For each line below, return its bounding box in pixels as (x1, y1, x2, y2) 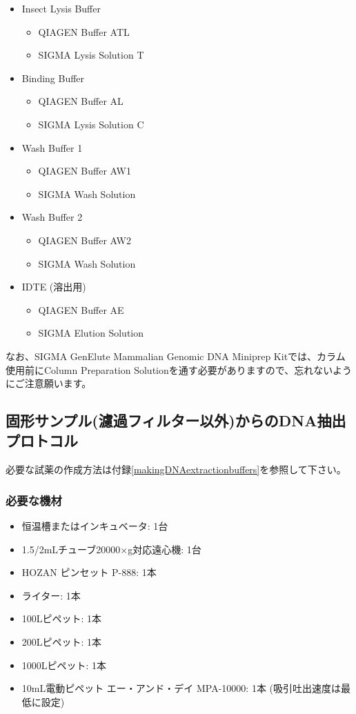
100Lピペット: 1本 (21, 611, 102, 626)
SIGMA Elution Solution (38, 326, 144, 340)
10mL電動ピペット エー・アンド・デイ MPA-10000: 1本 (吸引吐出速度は (21, 681, 342, 695)
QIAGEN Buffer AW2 (38, 232, 131, 247)
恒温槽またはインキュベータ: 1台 (21, 519, 168, 533)
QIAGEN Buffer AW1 (38, 163, 131, 178)
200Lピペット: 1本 (21, 635, 102, 649)
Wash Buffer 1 (21, 140, 83, 155)
